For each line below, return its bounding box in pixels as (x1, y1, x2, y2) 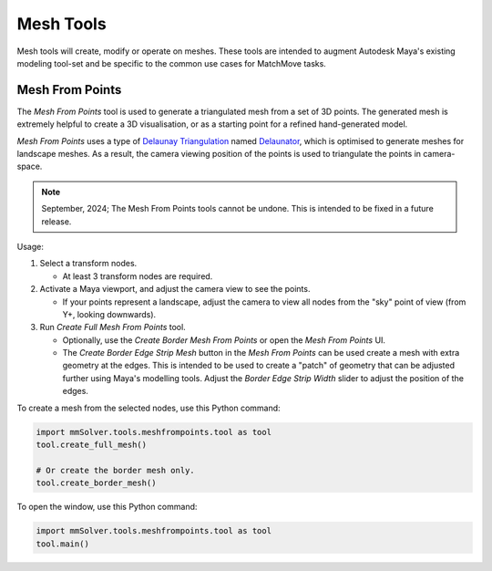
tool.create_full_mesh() (36, 440, 148, 451)
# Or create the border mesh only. (36, 465, 195, 475)
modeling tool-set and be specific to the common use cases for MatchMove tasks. (16, 57, 327, 68)
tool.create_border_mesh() (36, 478, 157, 488)
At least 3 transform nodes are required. (62, 270, 213, 282)
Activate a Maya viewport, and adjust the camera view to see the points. (39, 284, 311, 295)
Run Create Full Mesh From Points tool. (39, 322, 186, 333)
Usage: (16, 241, 45, 252)
